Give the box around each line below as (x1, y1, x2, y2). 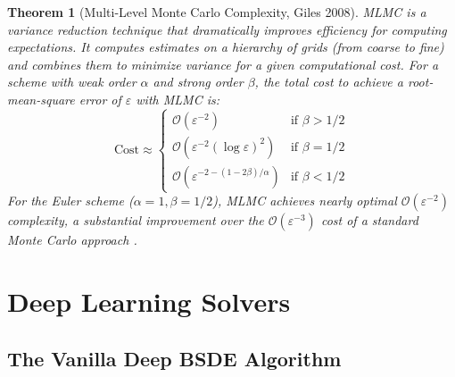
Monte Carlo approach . (7, 230, 137, 249)
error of (79, 89, 121, 108)
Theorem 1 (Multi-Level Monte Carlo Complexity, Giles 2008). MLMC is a (7, 3, 426, 21)
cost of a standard (320, 211, 418, 230)
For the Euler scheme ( (7, 191, 134, 210)
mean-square (7, 89, 75, 108)
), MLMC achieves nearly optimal (212, 191, 397, 210)
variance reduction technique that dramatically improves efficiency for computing (7, 20, 447, 38)
